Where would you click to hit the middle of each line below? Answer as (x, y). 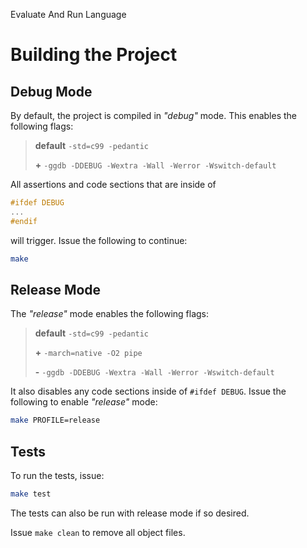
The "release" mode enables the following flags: (110, 314)
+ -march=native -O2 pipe (88, 353)
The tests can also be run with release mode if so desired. (130, 513)
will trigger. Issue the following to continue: (99, 240)
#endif (24, 221)
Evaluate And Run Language (68, 14)
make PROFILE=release (55, 420)
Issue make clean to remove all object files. (98, 532)
